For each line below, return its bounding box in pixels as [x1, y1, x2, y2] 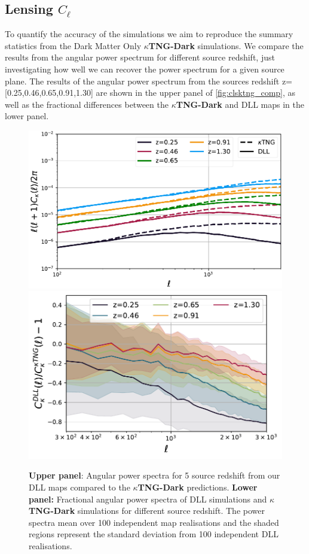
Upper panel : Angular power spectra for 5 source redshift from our [29, 469, 280, 482]
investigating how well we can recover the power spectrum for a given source [5, 62, 284, 75]
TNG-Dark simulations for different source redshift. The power [29, 504, 265, 517]
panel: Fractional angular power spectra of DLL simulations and [29, 492, 267, 505]
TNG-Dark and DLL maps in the [176, 98, 305, 110]
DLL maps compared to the [29, 480, 130, 493]
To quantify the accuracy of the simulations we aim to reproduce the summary [5, 28, 293, 40]
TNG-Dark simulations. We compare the [148, 39, 304, 52]
